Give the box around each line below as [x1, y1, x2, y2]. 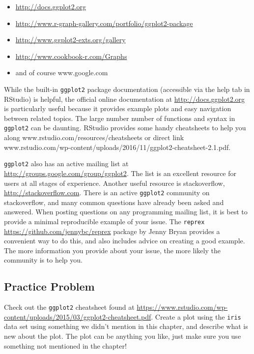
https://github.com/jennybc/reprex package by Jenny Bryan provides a [4, 226, 220, 236]
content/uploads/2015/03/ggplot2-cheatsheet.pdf [4, 311, 151, 322]
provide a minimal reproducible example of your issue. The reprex [4, 216, 205, 226]
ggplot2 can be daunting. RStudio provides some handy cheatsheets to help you [4, 122, 246, 133]
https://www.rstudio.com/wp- [137, 302, 228, 312]
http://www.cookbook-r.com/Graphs [15, 51, 127, 61]
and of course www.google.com [15, 67, 108, 78]
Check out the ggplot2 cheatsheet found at [4, 302, 135, 312]
